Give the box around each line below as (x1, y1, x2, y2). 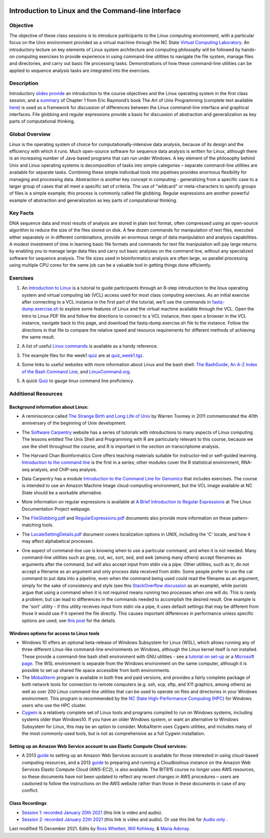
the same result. (21, 334, 55, 340)
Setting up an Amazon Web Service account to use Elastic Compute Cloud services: (9, 743, 187, 749)
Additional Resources (9, 390, 62, 397)
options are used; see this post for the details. (21, 617, 116, 623)
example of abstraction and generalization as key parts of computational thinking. (9, 197, 177, 203)
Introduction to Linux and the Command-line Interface (9, 7, 181, 15)
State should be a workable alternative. (21, 489, 102, 495)
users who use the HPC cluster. (21, 702, 87, 708)
